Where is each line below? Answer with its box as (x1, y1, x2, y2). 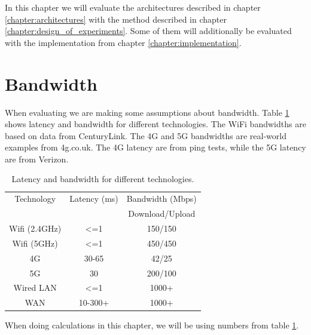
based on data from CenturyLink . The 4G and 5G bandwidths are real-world (5, 129, 286, 142)
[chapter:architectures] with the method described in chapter (5, 13, 227, 25)
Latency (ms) (69, 192, 118, 205)
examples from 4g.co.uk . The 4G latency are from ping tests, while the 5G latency (5, 141, 306, 153)
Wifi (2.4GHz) (9, 222, 62, 234)
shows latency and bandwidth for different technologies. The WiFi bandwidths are (5, 118, 306, 130)
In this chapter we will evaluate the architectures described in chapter (5, 1, 261, 13)
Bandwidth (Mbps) (126, 192, 197, 205)
